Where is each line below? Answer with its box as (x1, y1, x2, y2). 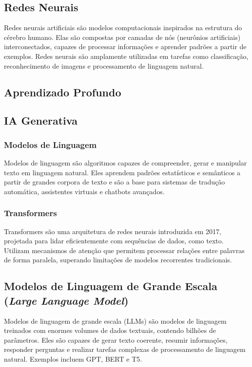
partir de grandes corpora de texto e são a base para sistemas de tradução (4, 177, 225, 187)
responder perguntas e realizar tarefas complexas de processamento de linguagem (4, 344, 246, 354)
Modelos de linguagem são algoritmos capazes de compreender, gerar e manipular (4, 157, 247, 167)
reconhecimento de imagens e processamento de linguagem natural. (4, 60, 204, 71)
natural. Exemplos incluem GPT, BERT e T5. (4, 353, 142, 364)
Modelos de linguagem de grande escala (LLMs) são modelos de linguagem (4, 315, 227, 326)
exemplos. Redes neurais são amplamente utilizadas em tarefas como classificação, (4, 51, 249, 61)
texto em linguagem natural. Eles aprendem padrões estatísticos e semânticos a (4, 167, 240, 177)
